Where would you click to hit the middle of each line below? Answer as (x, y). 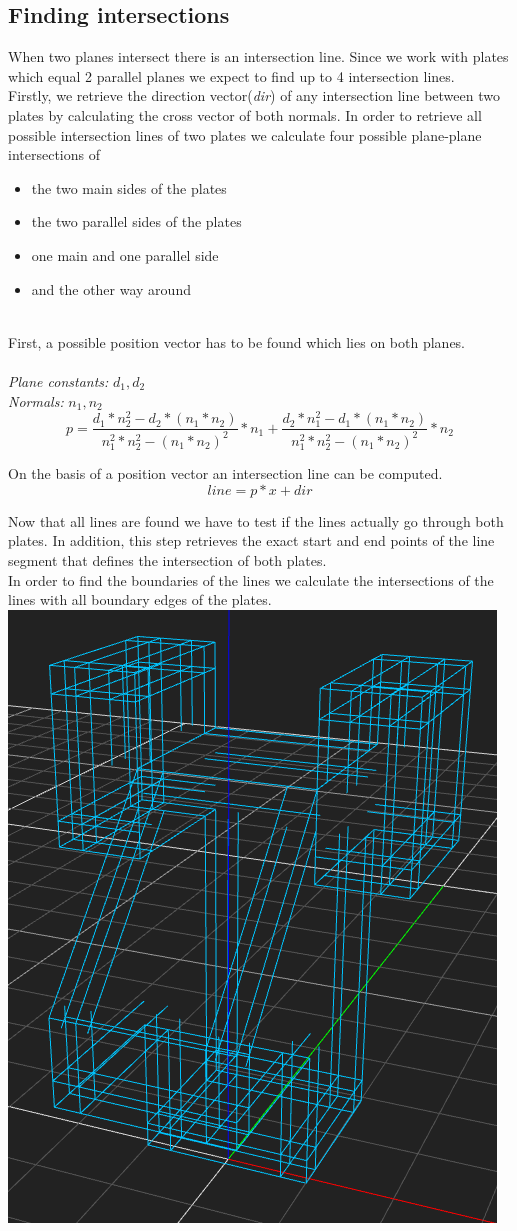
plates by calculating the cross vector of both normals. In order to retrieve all (245, 114)
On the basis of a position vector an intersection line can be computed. (225, 473)
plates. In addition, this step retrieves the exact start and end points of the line (251, 540)
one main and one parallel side (125, 254)
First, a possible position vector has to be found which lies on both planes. (237, 341)
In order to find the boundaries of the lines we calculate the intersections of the (251, 579)
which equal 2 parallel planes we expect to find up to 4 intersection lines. (231, 75)
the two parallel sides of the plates (136, 221)
